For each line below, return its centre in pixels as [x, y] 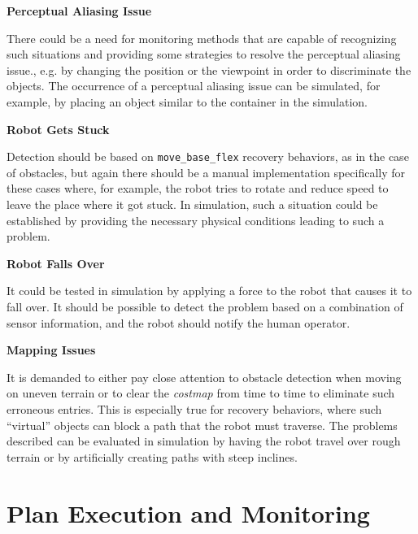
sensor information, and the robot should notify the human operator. [179, 322]
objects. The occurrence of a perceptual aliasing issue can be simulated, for [194, 86]
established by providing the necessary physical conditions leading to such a [196, 220]
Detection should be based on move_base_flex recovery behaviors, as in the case [208, 156]
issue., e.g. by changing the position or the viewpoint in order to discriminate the [209, 69]
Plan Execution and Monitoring [188, 512]
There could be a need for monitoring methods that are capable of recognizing [202, 38]
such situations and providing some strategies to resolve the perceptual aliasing [204, 54]
